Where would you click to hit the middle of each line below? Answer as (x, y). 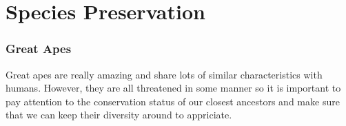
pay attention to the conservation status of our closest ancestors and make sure (173, 101)
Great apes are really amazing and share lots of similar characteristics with (164, 74)
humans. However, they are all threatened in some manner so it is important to (173, 88)
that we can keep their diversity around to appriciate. (119, 115)
